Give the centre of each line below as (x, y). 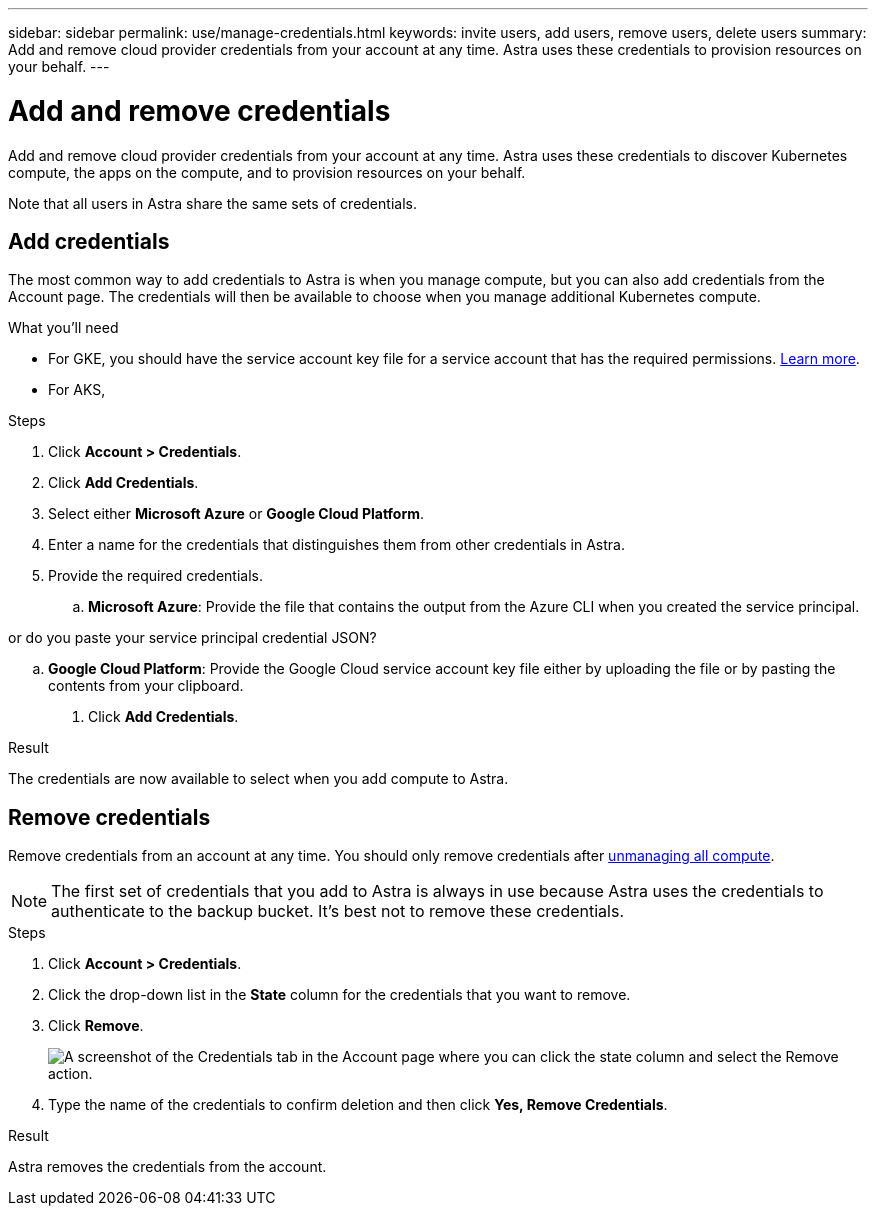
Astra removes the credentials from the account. (167, 1167)
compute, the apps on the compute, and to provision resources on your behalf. (267, 172)
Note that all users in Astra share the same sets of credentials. (212, 203)
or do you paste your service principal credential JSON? (192, 638)
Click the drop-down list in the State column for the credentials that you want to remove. (339, 995)
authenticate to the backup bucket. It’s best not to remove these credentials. (338, 911)
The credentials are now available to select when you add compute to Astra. (258, 779)
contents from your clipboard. (146, 686)
